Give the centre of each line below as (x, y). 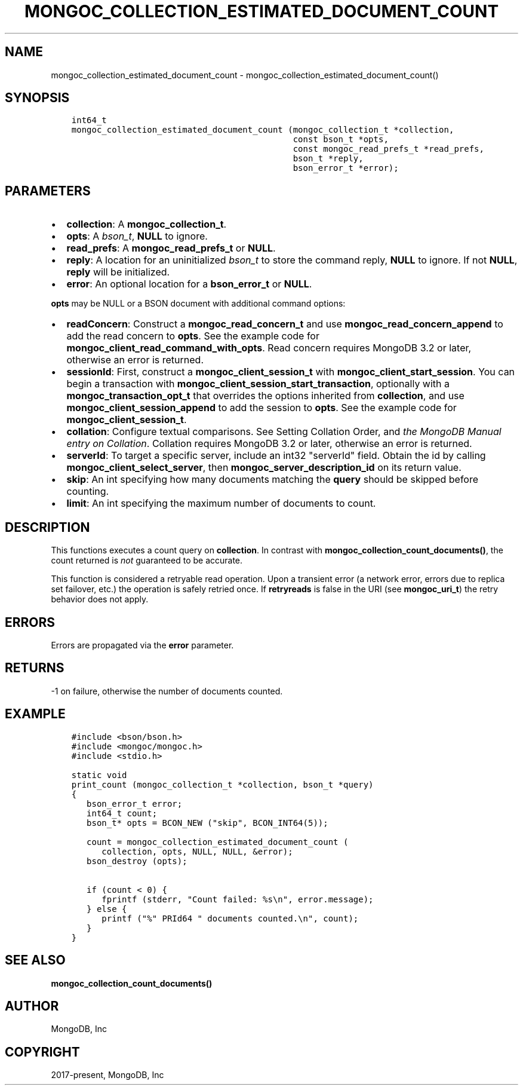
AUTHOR (32, 1006)
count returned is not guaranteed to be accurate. (147, 561)
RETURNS (35, 668)
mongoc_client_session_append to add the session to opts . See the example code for (261, 408)
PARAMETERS (48, 191)
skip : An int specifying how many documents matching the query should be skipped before (273, 480)
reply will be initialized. (118, 272)
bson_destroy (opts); (137, 861)
